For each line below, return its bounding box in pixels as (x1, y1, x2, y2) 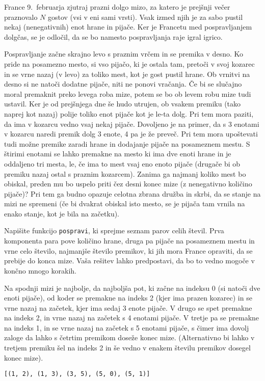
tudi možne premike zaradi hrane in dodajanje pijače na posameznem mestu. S (4, 138, 250, 149)
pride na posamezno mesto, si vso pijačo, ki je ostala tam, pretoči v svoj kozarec (4, 58, 255, 69)
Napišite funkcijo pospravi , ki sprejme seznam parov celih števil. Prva (4, 225, 224, 236)
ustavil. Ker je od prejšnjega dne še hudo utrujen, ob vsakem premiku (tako (4, 98, 241, 109)
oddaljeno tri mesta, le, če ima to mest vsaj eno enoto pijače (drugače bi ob (4, 158, 241, 169)
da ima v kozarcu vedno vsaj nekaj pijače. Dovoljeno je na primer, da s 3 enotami (4, 118, 259, 129)
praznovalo (4, 11, 38, 22)
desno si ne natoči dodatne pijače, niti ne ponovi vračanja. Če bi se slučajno (4, 78, 242, 89)
